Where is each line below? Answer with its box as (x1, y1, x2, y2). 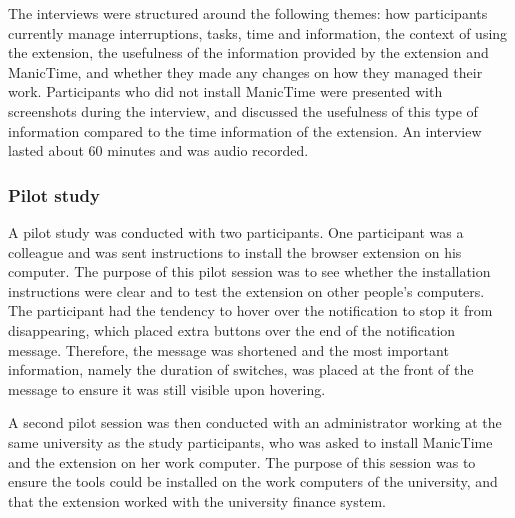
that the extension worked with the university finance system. (8, 490, 386, 511)
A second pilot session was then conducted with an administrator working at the (8, 412, 502, 433)
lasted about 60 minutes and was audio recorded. (8, 140, 309, 161)
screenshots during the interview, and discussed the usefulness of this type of (8, 100, 478, 121)
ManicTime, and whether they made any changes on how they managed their (8, 61, 483, 82)
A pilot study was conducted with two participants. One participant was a (8, 221, 464, 242)
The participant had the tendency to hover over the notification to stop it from (8, 300, 493, 321)
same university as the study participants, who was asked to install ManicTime (8, 431, 493, 452)
